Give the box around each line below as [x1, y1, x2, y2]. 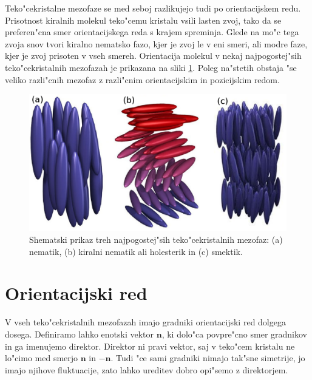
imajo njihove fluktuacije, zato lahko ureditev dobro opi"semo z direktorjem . [5, 363, 288, 376]
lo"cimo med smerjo [5, 351, 78, 364]
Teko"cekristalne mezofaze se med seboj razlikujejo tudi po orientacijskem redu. [5, 2, 301, 14]
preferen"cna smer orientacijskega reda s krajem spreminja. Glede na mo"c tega [5, 25, 299, 38]
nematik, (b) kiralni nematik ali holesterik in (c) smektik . [29, 245, 243, 257]
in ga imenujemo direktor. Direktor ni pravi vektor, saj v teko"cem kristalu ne [5, 339, 295, 352]
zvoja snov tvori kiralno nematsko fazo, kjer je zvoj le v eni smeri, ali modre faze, [5, 37, 308, 50]
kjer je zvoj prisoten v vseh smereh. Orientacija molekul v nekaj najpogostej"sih [5, 49, 302, 62]
